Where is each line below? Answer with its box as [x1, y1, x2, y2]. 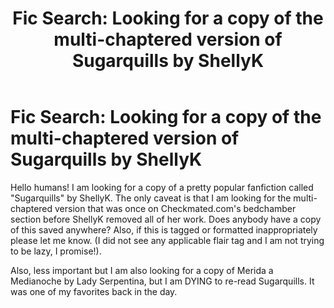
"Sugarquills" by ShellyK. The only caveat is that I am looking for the [10, 192, 292, 204]
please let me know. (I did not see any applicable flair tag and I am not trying [10, 234, 325, 246]
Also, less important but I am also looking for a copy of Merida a [10, 264, 274, 276]
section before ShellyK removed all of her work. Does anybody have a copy [10, 213, 322, 225]
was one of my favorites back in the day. [10, 285, 178, 297]
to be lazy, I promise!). [10, 245, 102, 257]
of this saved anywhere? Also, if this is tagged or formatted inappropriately [10, 223, 318, 236]
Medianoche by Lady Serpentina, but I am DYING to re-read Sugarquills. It [10, 275, 315, 287]
